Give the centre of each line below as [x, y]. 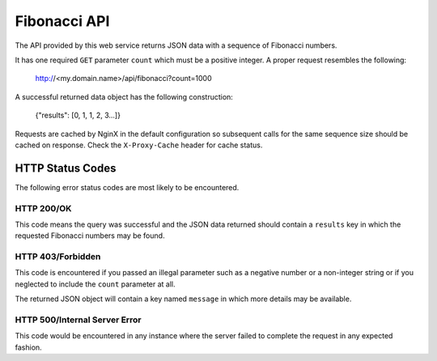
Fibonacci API [62, 21]
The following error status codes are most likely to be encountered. [127, 187]
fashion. [28, 347]
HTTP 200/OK [43, 208]
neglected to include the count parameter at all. [95, 284]
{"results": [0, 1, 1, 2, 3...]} [78, 115]
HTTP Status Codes [66, 168]
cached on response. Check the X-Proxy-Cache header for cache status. [139, 145]
